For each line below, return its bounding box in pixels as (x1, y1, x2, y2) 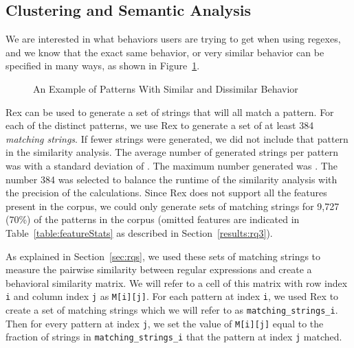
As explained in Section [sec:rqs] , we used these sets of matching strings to (5, 248, 321, 263)
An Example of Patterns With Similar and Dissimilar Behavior (33, 81, 298, 95)
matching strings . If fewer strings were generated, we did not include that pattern (5, 131, 349, 146)
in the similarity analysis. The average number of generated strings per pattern (5, 145, 339, 159)
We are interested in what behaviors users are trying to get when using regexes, (5, 32, 341, 46)
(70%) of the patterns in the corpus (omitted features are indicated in (5, 212, 300, 227)
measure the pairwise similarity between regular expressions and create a (5, 262, 312, 277)
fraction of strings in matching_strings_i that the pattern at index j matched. (5, 329, 342, 344)
